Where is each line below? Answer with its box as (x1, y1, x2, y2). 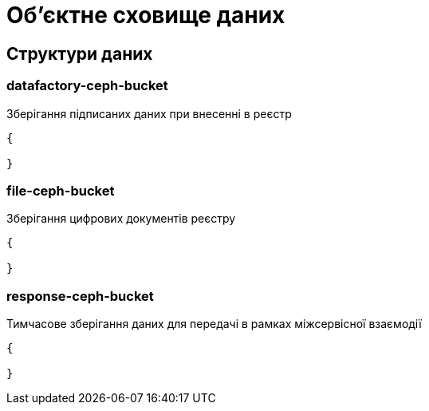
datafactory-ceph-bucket (6, 77, 168, 94)
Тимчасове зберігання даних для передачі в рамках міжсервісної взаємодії (6, 317, 422, 331)
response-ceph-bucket (6, 287, 154, 304)
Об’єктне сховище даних (6, 2, 285, 29)
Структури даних (6, 43, 153, 64)
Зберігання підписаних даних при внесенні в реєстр (6, 106, 292, 121)
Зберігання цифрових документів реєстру (6, 211, 236, 226)
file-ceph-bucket (6, 182, 115, 199)
